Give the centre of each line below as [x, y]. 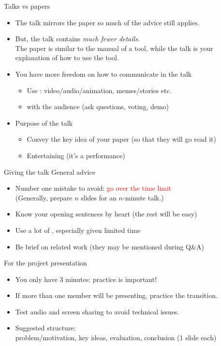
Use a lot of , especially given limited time [78, 230]
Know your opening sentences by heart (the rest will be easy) [106, 214]
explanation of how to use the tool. [67, 58]
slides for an [99, 197]
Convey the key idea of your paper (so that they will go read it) [122, 139]
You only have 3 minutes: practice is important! [86, 279]
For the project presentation [45, 263]
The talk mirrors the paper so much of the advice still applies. [107, 22]
